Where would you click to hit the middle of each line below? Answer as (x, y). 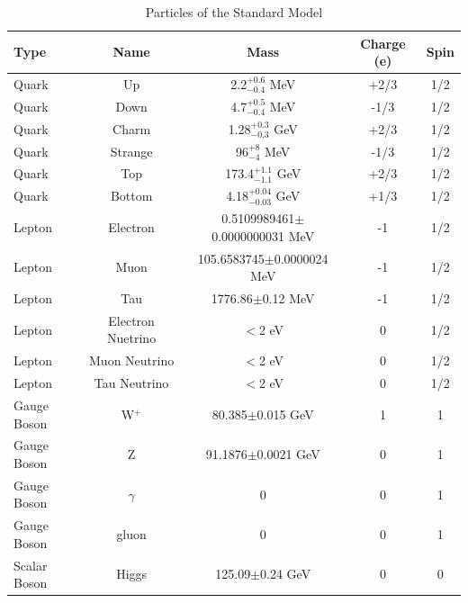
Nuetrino (132, 338)
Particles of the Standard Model (234, 12)
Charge (383, 43)
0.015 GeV (285, 414)
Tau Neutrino (131, 383)
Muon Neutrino (132, 360)
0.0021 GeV (288, 454)
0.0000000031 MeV (263, 235)
